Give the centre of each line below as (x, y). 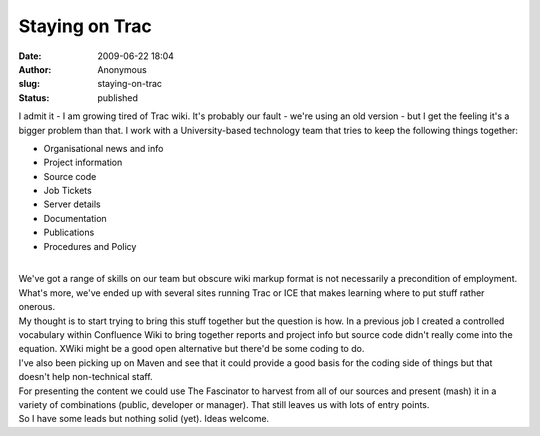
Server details (72, 204)
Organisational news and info (103, 148)
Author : (35, 69)
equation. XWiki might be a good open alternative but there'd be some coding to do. (191, 349)
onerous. (36, 307)
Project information (83, 162)
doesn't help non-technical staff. (86, 377)
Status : (34, 97)
